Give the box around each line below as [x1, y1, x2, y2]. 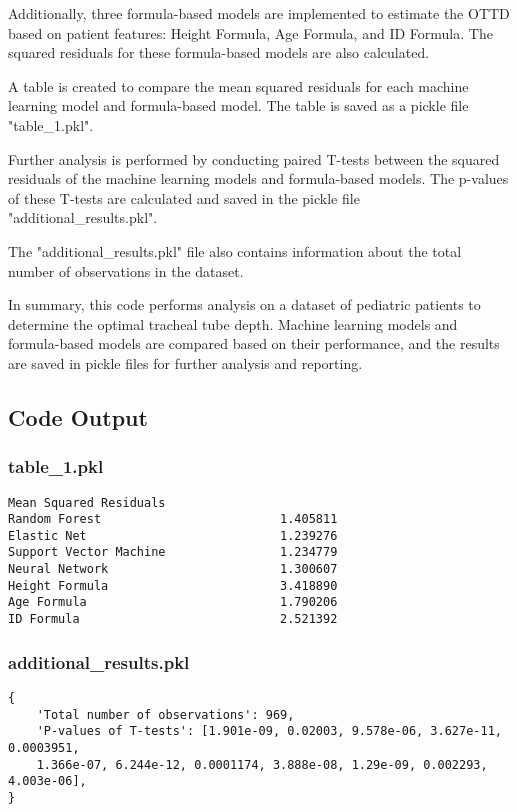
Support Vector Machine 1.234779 [8, 545, 338, 560]
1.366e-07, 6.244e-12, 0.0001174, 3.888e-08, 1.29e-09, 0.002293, [36, 757, 488, 772]
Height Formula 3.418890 [8, 578, 338, 593]
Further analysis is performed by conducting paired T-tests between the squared [8, 148, 500, 169]
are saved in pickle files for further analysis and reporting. [8, 352, 363, 373]
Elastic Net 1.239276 [8, 528, 338, 543]
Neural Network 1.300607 [8, 562, 338, 577]
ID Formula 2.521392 [8, 612, 338, 627]
